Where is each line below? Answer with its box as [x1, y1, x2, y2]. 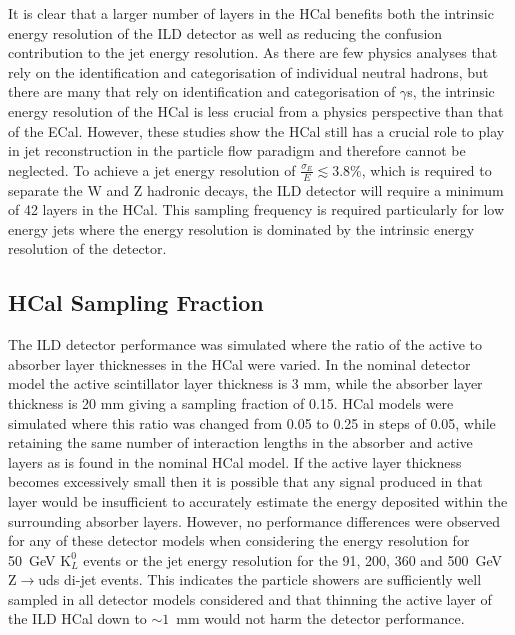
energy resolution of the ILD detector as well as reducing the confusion [8, 22, 443, 43]
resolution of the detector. [8, 238, 167, 259]
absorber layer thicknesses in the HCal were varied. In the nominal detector [8, 353, 471, 374]
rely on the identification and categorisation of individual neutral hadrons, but [8, 61, 489, 82]
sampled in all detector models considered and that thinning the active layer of [8, 588, 492, 609]
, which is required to [361, 159, 492, 180]
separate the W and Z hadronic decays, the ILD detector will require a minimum [8, 179, 504, 200]
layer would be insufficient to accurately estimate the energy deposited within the [8, 490, 508, 511]
